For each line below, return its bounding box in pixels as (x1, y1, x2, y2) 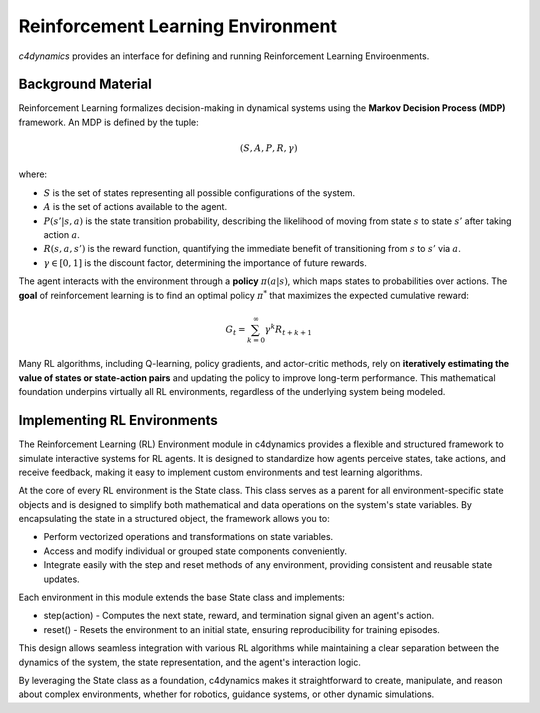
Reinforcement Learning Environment (18, 15, 337, 37)
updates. (43, 573, 80, 585)
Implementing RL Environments (18, 412, 219, 429)
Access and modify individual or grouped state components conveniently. (43, 545, 348, 557)
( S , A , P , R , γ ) (239, 143, 298, 154)
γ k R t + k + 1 (264, 322, 312, 337)
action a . (43, 228, 80, 240)
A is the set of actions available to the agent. (43, 201, 228, 213)
